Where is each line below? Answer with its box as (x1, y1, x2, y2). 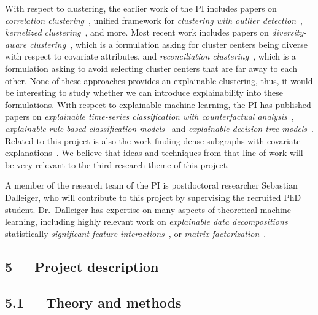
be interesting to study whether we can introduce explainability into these (5, 86, 284, 99)
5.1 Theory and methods (5, 293, 182, 312)
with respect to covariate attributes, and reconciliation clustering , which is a (5, 50, 296, 63)
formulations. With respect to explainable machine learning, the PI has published (5, 98, 311, 111)
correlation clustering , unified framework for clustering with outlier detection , (5, 14, 303, 26)
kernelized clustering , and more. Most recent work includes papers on (5, 26, 269, 39)
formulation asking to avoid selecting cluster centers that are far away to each (5, 61, 298, 74)
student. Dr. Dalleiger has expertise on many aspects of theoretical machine (5, 203, 292, 216)
